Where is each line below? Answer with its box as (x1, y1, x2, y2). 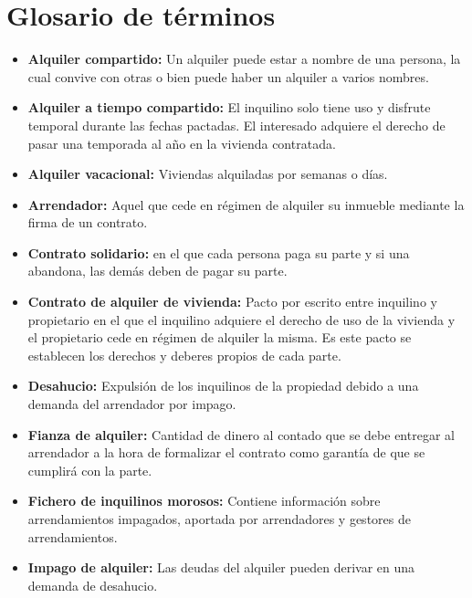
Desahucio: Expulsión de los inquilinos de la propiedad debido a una (27, 376, 419, 395)
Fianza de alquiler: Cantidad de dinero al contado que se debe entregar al (27, 425, 455, 444)
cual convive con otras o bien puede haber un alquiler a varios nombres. (27, 67, 429, 86)
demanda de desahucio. (27, 575, 158, 594)
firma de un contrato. (27, 213, 148, 232)
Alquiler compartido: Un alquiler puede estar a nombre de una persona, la (27, 49, 461, 68)
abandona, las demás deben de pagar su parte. (27, 261, 288, 280)
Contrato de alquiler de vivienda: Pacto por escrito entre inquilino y (27, 292, 437, 311)
